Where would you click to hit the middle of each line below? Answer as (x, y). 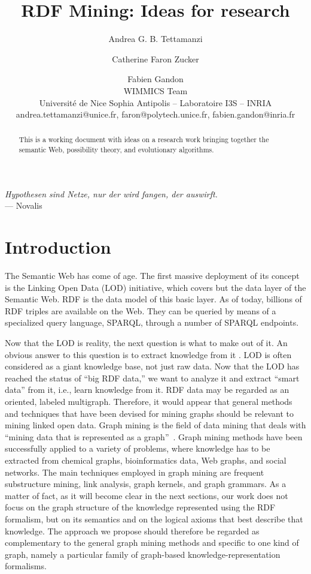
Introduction (58, 247)
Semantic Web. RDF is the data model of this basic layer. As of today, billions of (153, 299)
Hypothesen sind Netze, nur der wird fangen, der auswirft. (111, 193)
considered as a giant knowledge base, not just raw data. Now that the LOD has (152, 366)
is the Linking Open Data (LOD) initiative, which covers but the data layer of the (155, 287)
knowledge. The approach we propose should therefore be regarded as (132, 531)
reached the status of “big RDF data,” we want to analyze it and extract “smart (152, 378)
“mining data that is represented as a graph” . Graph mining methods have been (154, 436)
